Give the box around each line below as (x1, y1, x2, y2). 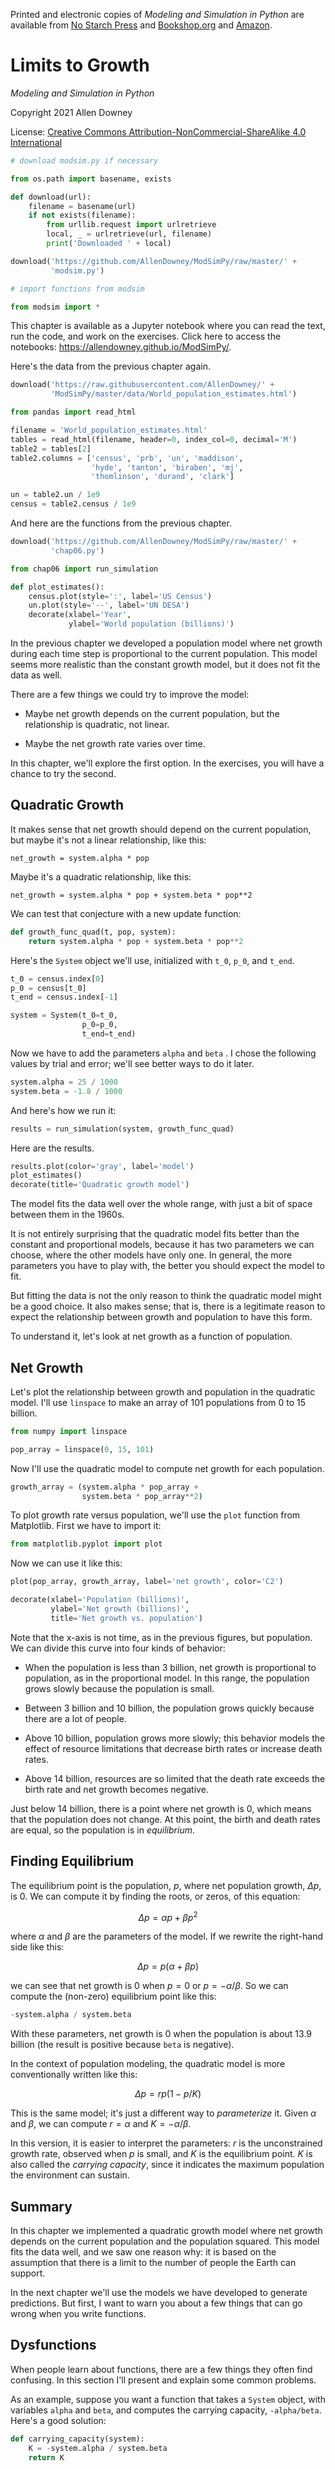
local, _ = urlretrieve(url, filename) (46, 229, 213, 239)
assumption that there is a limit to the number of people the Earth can (10, 2256, 297, 2268)
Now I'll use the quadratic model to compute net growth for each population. (10, 1462, 325, 1474)
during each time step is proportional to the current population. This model (10, 648, 318, 660)
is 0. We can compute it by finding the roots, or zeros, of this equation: (10, 1890, 301, 1902)
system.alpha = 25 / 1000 (10, 1077, 118, 1087)
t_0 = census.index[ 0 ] (10, 974, 105, 984)
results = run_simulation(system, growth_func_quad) (10, 1124, 235, 1134)
